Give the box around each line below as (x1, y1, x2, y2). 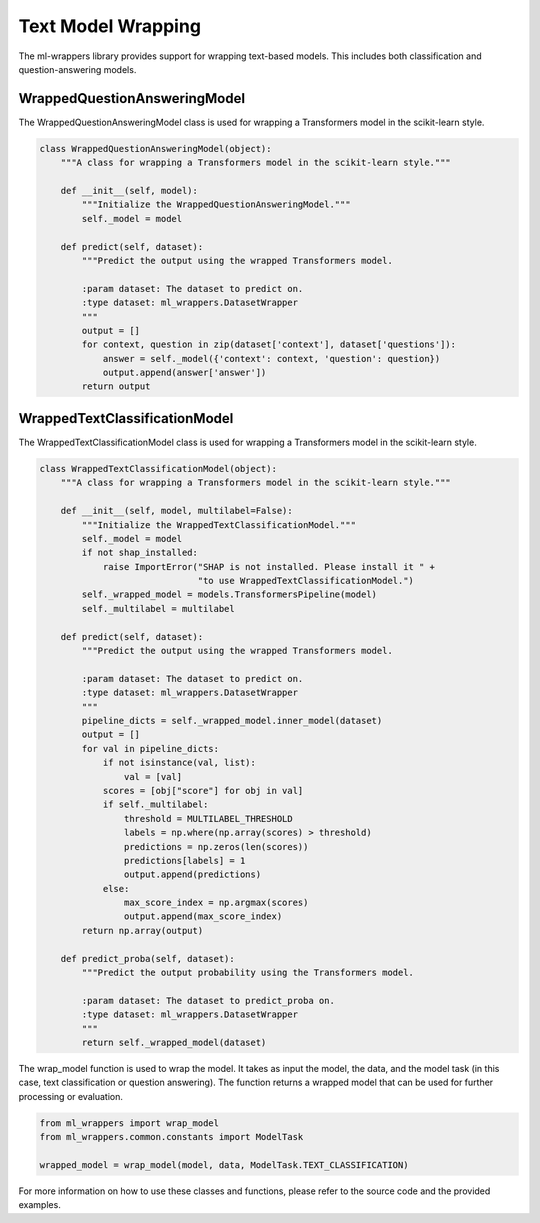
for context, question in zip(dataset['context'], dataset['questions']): (81, 339, 457, 350)
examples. (18, 1199, 62, 1211)
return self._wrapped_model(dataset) (81, 1036, 267, 1048)
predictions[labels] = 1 (123, 855, 246, 866)
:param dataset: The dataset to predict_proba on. (81, 995, 335, 1006)
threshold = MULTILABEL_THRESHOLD (123, 813, 294, 824)
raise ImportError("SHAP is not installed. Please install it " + (102, 561, 435, 572)
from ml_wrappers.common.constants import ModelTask (39, 1131, 304, 1143)
